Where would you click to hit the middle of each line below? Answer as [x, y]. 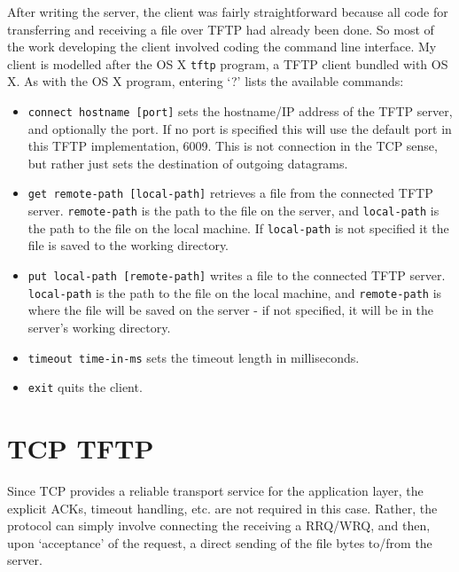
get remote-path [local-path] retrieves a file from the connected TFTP [230, 193]
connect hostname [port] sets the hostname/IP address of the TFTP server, [240, 111]
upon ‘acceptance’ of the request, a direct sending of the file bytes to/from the [220, 542]
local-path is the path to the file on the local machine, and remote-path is [235, 292]
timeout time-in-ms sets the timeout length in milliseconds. [194, 357]
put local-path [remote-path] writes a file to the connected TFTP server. [237, 275]
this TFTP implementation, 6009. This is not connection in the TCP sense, [233, 146]
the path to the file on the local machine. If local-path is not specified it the [238, 227]
